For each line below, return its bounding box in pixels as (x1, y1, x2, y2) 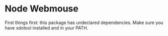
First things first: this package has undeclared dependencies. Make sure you (5, 19, 163, 25)
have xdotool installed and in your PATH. (5, 24, 89, 30)
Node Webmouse (5, 3, 78, 14)
